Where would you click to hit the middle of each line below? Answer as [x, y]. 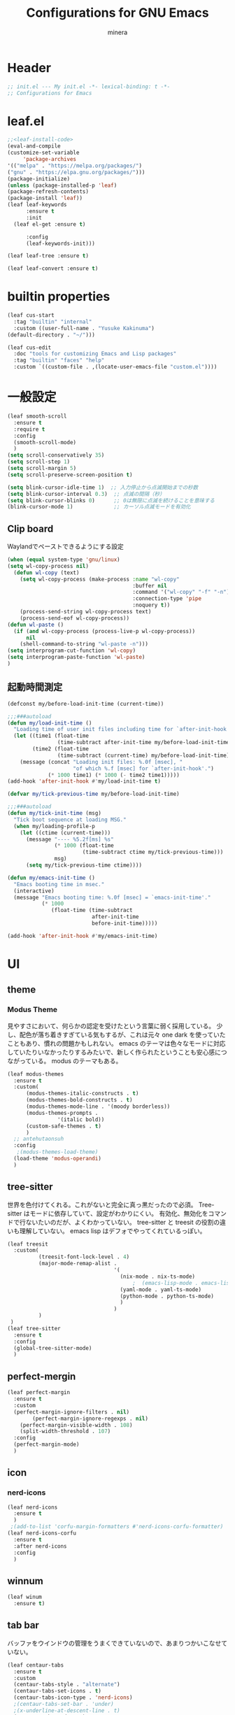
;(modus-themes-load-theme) [57, 1152]
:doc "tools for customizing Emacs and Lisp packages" [95, 354]
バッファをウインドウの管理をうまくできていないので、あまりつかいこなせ [114, 1643]
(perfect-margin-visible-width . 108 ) [76, 1425]
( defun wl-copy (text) [47, 572]
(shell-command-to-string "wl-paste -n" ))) [84, 644]
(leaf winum [24, 1597]
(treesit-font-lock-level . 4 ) [84, 1257]
